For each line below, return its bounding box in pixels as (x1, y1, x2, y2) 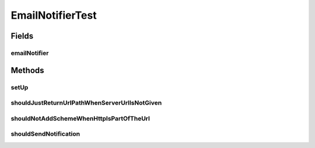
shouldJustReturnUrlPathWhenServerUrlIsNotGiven (10, 99, 162, 107)
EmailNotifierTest (10, 9, 97, 22)
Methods (10, 65, 44, 75)
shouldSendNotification (10, 130, 80, 138)
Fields (10, 31, 34, 41)
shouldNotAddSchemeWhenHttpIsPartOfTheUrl (10, 114, 150, 122)
